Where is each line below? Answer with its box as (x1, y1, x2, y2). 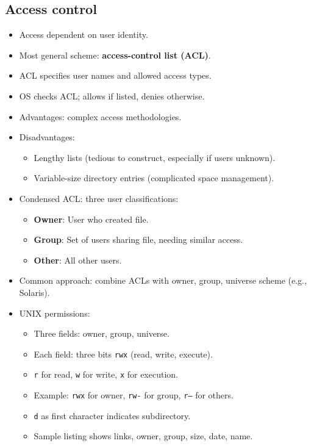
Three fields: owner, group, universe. (34, 327, 170, 340)
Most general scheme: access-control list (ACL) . (19, 48, 211, 61)
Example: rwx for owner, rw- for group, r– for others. (34, 389, 234, 401)
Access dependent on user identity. (19, 28, 148, 41)
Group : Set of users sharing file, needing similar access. (34, 233, 243, 246)
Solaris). (19, 286, 50, 298)
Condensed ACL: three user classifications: (19, 192, 179, 204)
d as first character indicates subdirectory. (34, 409, 191, 422)
